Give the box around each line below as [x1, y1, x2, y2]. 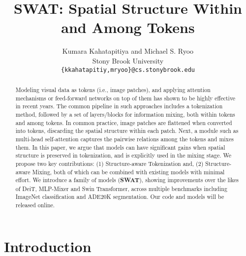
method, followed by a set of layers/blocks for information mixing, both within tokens [15, 110, 235, 118]
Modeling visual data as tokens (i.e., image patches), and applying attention [15, 85, 211, 94]
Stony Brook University [92, 55, 164, 65]
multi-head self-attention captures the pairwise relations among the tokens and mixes [15, 134, 234, 143]
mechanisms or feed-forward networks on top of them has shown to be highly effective [15, 94, 236, 102]
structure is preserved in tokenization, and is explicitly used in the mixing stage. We [15, 151, 231, 160]
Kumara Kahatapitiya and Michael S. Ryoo [62, 46, 194, 56]
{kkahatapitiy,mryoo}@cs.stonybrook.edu [61, 66, 195, 73]
